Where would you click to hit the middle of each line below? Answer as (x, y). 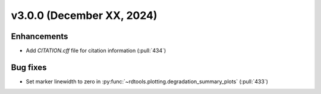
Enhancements (40, 36)
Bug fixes (29, 67)
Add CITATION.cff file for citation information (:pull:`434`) (96, 51)
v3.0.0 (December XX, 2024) (84, 15)
